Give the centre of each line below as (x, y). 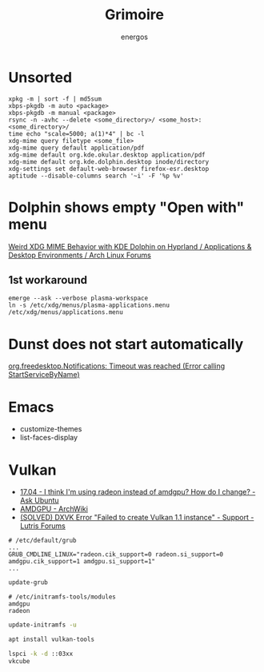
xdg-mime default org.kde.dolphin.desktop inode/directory (109, 161)
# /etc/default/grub (43, 541)
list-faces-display (49, 438)
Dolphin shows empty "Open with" (126, 207)
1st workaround (48, 280)
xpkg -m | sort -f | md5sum (55, 99)
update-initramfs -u (43, 625)
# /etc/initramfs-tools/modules (62, 597)
